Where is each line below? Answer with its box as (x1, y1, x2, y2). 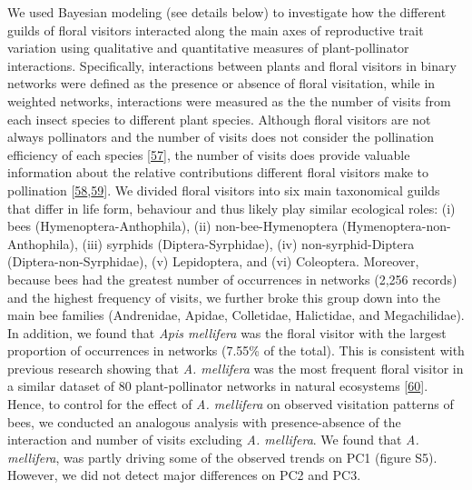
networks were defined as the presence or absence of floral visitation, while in (7, 74, 436, 93)
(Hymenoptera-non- (341, 216, 451, 235)
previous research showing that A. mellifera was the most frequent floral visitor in (7, 358, 464, 377)
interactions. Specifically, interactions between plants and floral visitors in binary (7, 55, 457, 75)
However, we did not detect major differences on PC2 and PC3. (7, 465, 361, 485)
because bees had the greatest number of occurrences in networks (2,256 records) (7, 269, 457, 288)
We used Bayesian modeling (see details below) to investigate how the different (7, 3, 447, 21)
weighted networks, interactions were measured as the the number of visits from (7, 91, 451, 110)
